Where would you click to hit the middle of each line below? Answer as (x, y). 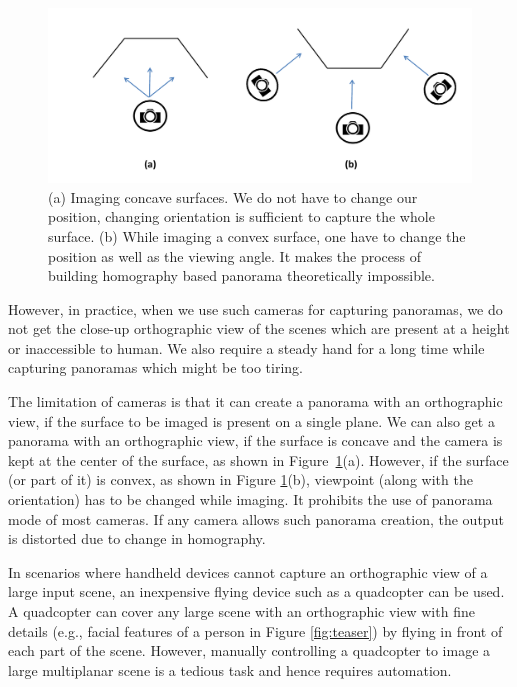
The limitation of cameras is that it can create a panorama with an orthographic (255, 401)
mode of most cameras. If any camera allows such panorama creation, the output (256, 518)
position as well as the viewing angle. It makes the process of (235, 255)
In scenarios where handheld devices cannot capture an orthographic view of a (248, 571)
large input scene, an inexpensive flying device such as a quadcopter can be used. (256, 591)
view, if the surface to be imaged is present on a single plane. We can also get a (251, 420)
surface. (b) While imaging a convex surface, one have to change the (257, 235)
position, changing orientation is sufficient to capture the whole (241, 216)
